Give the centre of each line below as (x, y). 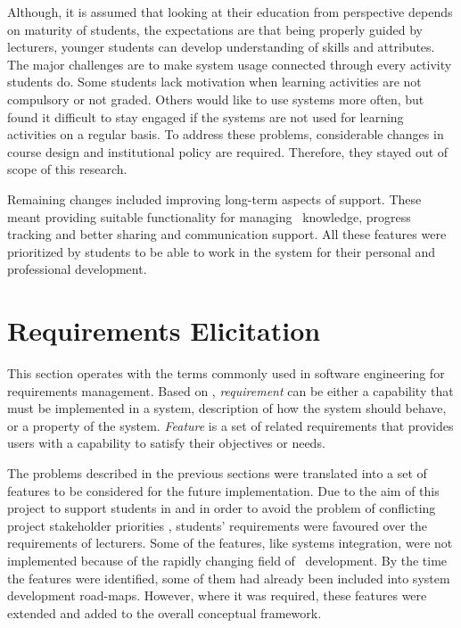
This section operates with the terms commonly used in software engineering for (226, 373)
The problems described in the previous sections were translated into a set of (217, 473)
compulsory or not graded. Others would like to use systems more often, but (216, 99)
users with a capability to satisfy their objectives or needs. (166, 443)
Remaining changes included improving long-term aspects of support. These (214, 198)
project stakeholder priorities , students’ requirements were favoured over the (217, 525)
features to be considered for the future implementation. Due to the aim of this (223, 490)
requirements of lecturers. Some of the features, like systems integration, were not (230, 543)
